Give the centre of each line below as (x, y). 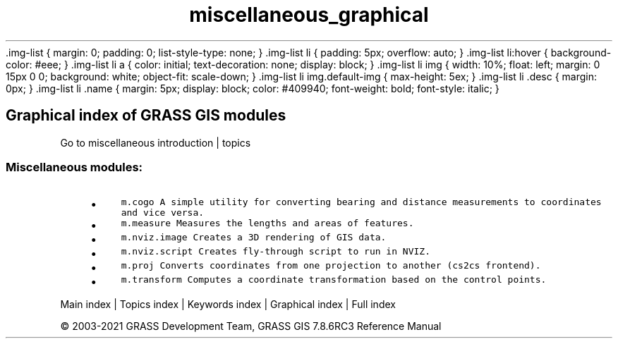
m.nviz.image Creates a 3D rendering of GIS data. (254, 238)
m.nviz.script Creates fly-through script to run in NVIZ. (275, 252)
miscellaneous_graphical (309, 15)
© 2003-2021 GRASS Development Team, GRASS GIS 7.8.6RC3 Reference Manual (251, 326)
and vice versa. (163, 213)
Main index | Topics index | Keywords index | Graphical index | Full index (228, 305)
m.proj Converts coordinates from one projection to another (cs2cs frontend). (331, 266)
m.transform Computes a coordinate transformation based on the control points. (334, 280)
